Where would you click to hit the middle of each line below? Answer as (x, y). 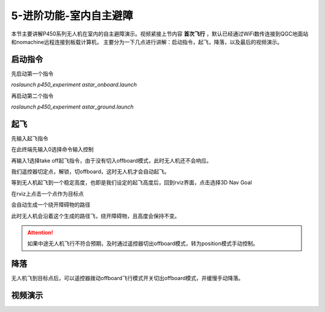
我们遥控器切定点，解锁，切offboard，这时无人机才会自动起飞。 (90, 172)
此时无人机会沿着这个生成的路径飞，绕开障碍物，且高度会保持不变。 (95, 216)
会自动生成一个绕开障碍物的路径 (51, 205)
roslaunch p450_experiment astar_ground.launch (72, 107)
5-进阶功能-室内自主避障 (72, 16)
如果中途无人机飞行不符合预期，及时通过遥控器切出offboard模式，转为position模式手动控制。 (143, 243)
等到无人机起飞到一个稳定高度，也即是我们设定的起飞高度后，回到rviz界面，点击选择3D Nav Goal (132, 183)
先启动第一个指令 (32, 73)
